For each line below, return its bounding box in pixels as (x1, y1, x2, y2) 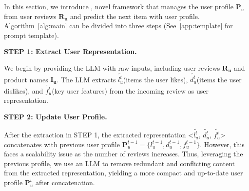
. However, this (200, 139, 245, 149)
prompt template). (4, 30, 59, 40)
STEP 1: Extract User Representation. (4, 46, 137, 57)
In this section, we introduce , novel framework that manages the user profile (4, 1, 234, 11)
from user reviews (4, 11, 57, 21)
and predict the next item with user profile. (70, 11, 200, 21)
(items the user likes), (123, 74, 188, 84)
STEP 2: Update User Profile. (4, 111, 107, 121)
